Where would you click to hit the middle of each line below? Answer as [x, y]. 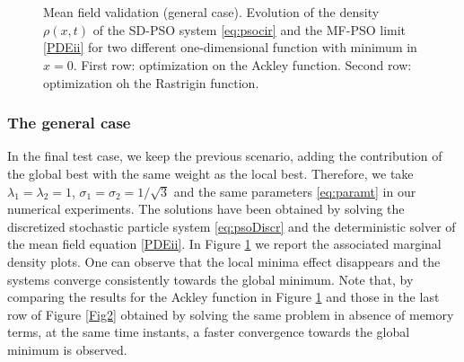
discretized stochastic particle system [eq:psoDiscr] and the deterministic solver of [232, 226]
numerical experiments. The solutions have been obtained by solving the [206, 209]
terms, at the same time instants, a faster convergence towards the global [209, 332]
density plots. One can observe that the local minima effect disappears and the [224, 261]
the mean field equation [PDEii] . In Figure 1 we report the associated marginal [224, 244]
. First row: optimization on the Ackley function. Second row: [242, 64]
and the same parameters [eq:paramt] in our [295, 191]
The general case [69, 123]
